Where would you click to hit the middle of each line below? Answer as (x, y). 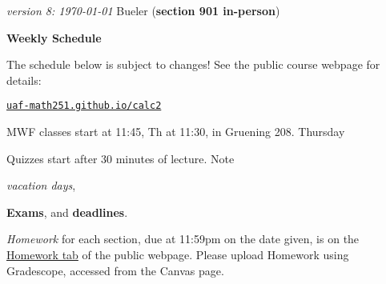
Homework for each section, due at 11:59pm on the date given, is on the (183, 239)
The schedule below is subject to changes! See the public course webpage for (193, 64)
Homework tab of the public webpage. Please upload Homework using (178, 254)
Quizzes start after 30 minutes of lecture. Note (121, 158)
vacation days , (41, 185)
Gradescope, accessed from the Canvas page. (115, 270)
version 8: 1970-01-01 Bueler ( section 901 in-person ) (143, 10)
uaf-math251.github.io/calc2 (84, 106)
